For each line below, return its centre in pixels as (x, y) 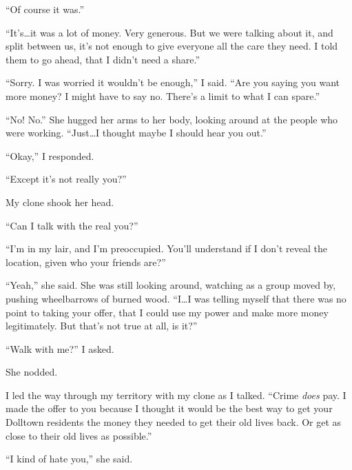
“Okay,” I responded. (50, 155)
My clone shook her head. (60, 202)
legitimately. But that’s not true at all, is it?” (102, 326)
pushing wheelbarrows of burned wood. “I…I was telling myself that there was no (176, 298)
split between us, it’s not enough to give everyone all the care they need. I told (172, 46)
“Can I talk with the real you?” (72, 225)
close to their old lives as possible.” (79, 435)
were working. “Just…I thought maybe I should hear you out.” (136, 133)
